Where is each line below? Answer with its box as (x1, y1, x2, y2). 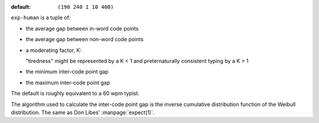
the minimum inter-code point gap (25, 68, 109, 75)
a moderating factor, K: (25, 46, 82, 54)
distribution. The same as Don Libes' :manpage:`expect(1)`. (11, 109, 155, 116)
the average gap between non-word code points (25, 36, 144, 43)
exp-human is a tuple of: (11, 14, 71, 21)
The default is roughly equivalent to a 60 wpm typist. (11, 90, 140, 97)
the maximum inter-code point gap (25, 79, 110, 86)
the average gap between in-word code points (25, 25, 139, 32)
